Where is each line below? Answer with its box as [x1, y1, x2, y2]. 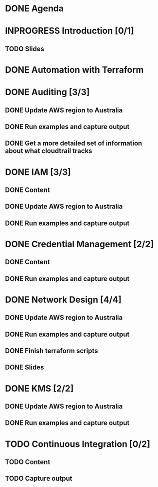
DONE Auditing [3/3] [5, 86, 90, 98]
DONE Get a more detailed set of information [5, 139, 142, 148]
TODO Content [5, 458, 51, 466]
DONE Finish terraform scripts [5, 347, 98, 355]
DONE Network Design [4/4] [5, 294, 122, 305]
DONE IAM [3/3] [5, 167, 71, 177]
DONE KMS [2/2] [5, 383, 74, 394]
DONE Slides [5, 363, 44, 372]
